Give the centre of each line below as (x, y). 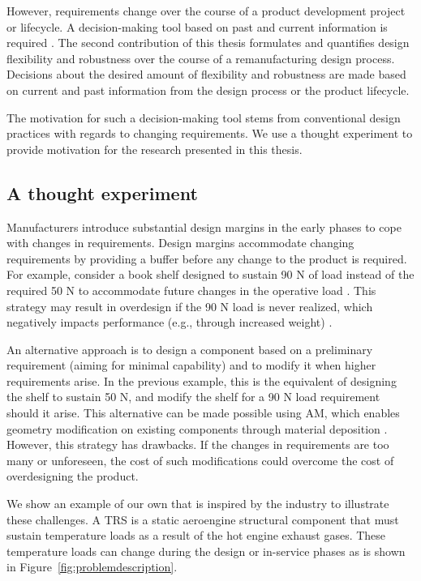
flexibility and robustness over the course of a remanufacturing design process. (201, 58)
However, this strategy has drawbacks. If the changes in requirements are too (198, 444)
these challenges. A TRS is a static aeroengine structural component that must (203, 519)
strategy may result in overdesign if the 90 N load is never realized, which (190, 306)
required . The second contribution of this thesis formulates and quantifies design (208, 43)
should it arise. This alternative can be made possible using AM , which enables (203, 413)
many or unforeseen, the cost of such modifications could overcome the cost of (200, 460)
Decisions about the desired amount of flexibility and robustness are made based (206, 74)
